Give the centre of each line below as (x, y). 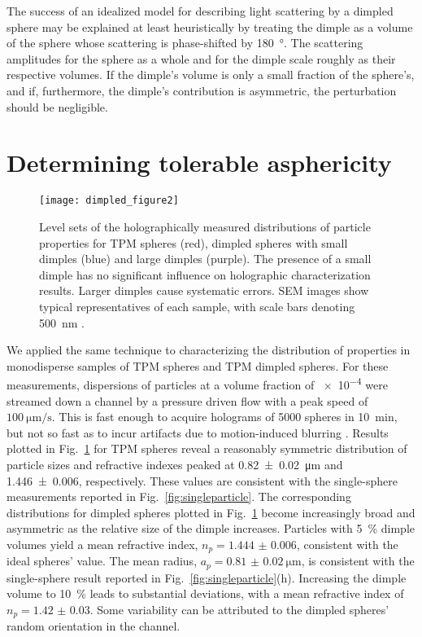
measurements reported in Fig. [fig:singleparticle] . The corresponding (179, 496)
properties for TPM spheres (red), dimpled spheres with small (194, 242)
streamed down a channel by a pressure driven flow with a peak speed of (187, 400)
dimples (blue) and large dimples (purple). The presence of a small (205, 259)
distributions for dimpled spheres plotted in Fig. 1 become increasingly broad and (211, 512)
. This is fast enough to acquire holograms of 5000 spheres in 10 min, (224, 417)
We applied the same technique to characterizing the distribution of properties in (209, 350)
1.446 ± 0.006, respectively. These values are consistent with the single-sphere (202, 480)
